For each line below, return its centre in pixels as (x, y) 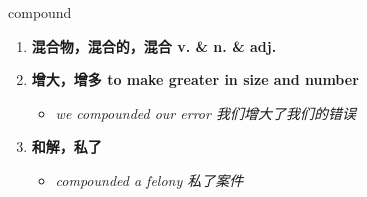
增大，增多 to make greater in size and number (195, 79)
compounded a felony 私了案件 (149, 179)
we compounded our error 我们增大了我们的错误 (205, 112)
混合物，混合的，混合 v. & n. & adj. (154, 45)
